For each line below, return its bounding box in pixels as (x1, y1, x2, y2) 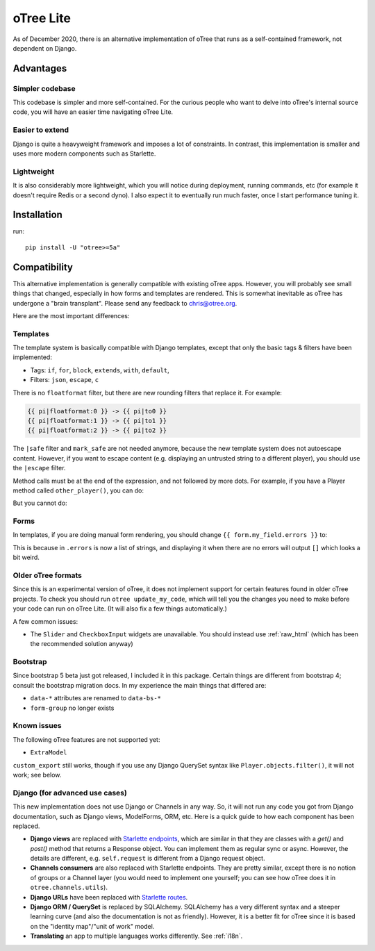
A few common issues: (12, 617, 78, 625)
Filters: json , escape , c (30, 376, 99, 384)
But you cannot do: (12, 499, 67, 507)
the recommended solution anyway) (30, 640, 133, 648)
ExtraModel (30, 749, 67, 756)
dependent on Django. (12, 44, 77, 52)
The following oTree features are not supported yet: (12, 735, 160, 743)
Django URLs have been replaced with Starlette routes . (30, 893, 188, 901)
